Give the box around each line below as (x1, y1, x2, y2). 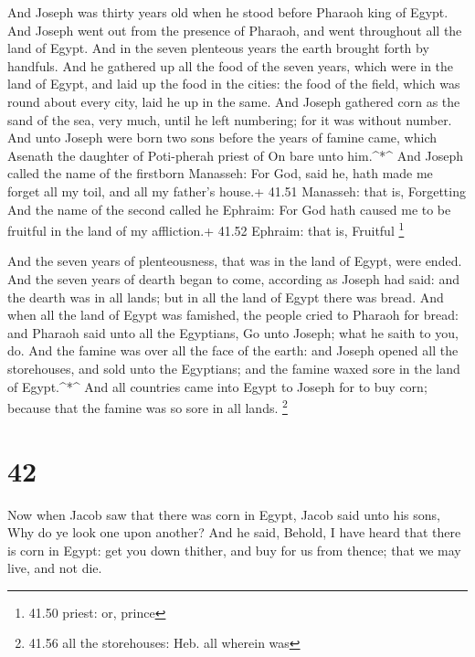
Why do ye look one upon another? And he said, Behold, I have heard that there (7, 523, 461, 542)
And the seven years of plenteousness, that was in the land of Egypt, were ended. (7, 251, 462, 270)
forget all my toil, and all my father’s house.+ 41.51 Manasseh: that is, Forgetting (7, 181, 466, 200)
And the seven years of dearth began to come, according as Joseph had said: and (7, 269, 459, 288)
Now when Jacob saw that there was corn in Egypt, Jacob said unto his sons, (7, 504, 440, 524)
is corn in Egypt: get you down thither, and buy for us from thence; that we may (7, 540, 461, 559)
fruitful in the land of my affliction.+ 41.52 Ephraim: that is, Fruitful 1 (7, 218, 405, 239)
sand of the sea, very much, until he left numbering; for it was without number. (7, 110, 452, 129)
